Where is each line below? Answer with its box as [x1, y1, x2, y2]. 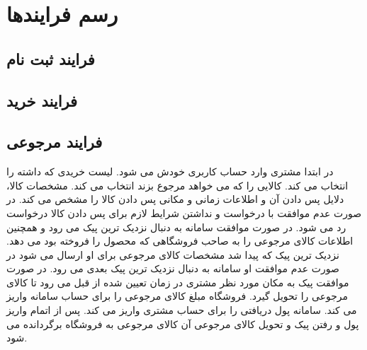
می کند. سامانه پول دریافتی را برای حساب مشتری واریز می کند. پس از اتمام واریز [6, 303, 357, 317]
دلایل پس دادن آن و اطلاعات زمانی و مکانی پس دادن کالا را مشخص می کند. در [6, 192, 344, 206]
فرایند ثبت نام [6, 47, 95, 69]
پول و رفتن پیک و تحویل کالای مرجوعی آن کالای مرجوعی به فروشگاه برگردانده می [6, 316, 359, 331]
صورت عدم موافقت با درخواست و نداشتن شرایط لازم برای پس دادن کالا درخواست [6, 205, 362, 220]
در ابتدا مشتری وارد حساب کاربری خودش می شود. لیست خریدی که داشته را [6, 164, 334, 179]
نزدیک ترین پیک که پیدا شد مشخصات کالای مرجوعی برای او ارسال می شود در [6, 247, 339, 262]
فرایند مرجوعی [6, 131, 103, 153]
